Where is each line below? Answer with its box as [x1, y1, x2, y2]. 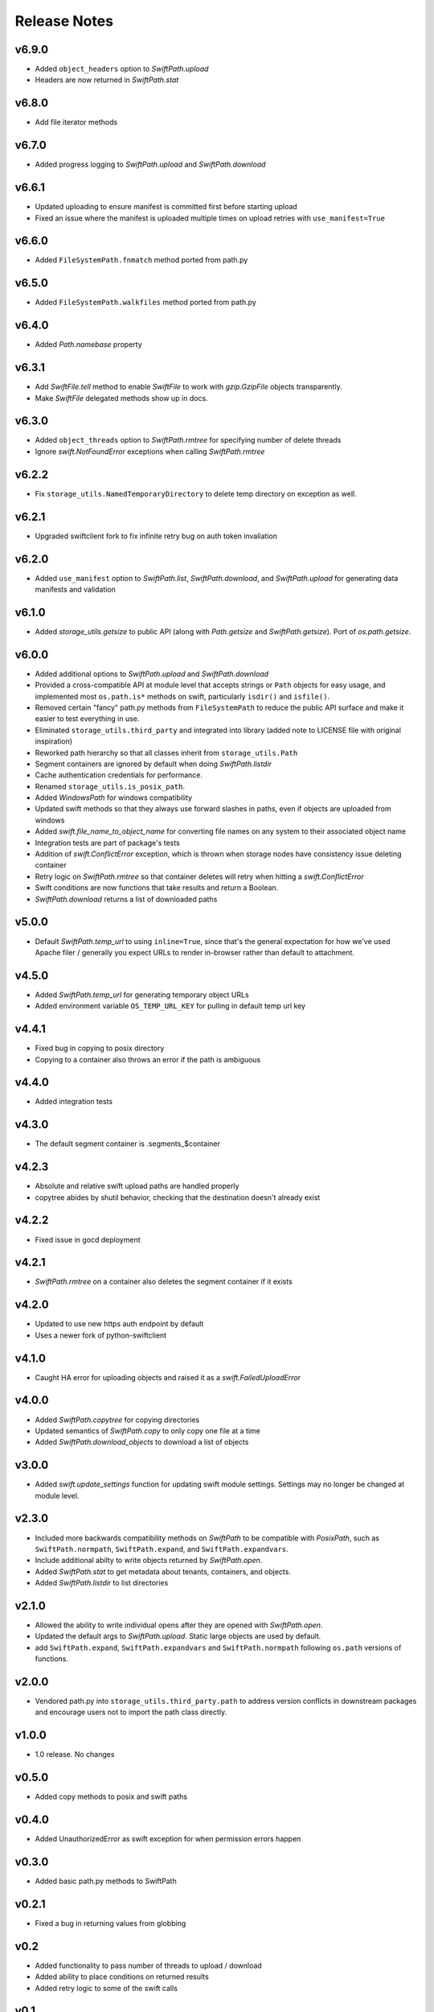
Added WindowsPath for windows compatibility [35, 793, 193, 802]
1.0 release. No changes [35, 1750, 115, 1759]
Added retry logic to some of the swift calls [35, 1983, 178, 1993]
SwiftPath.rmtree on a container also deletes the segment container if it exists [35, 1276, 293, 1287]
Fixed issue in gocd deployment [35, 1235, 141, 1244]
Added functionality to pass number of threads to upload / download [35, 1960, 263, 1970]
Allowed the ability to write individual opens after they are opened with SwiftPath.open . [35, 1620, 323, 1630]
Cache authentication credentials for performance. [35, 770, 203, 780]
